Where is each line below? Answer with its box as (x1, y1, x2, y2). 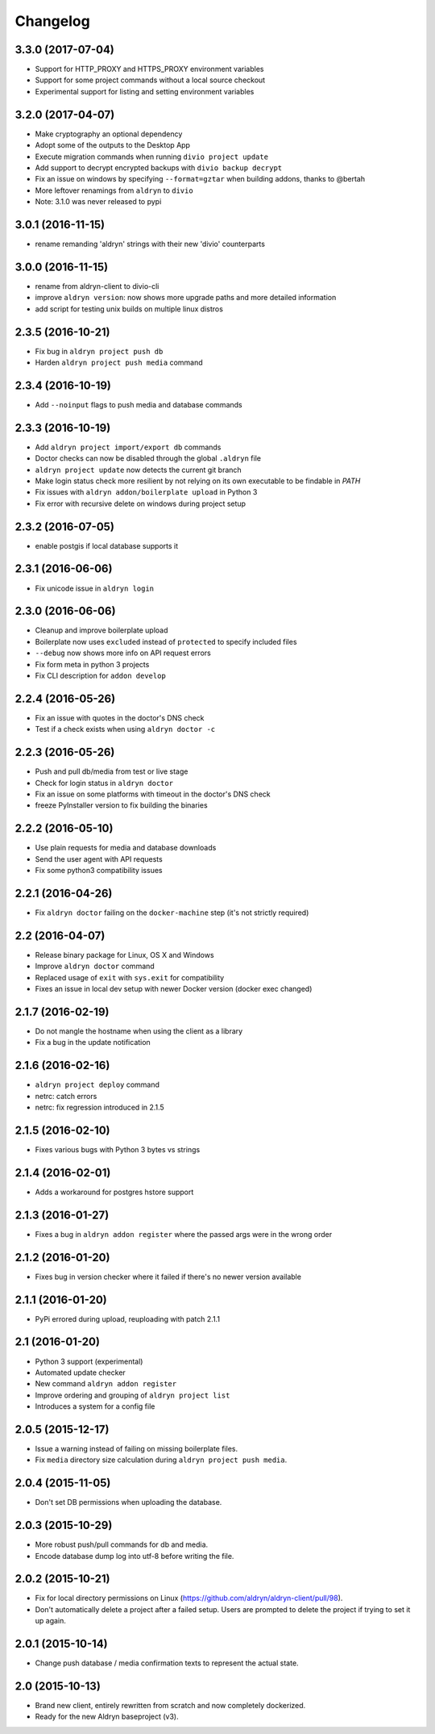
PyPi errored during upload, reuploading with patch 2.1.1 (35, 1314, 221, 1323)
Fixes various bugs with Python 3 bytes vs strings (35, 1144, 201, 1154)
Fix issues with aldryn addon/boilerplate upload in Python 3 (35, 487, 258, 497)
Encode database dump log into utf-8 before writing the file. (35, 1551, 234, 1561)
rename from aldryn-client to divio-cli (35, 281, 159, 290)
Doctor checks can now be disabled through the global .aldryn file (35, 453, 262, 463)
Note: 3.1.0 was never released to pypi (35, 197, 162, 207)
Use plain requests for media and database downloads (35, 843, 217, 853)
